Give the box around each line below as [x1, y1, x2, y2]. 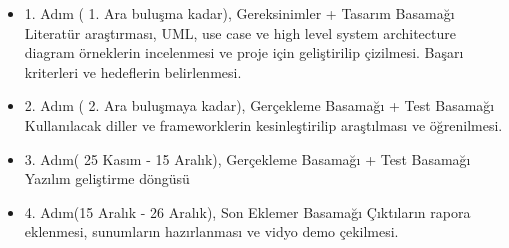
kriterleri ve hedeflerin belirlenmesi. [24, 61, 242, 82]
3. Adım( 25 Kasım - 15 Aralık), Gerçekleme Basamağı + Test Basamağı [24, 148, 471, 169]
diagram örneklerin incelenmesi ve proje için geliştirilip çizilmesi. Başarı [24, 42, 464, 63]
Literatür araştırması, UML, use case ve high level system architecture [24, 22, 456, 43]
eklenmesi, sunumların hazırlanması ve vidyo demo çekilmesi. [24, 221, 399, 242]
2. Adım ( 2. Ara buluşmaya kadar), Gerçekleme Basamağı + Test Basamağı [24, 95, 495, 116]
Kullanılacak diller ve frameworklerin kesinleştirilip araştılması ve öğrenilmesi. [24, 114, 503, 135]
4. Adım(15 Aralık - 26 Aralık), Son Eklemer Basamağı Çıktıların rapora [24, 201, 471, 222]
